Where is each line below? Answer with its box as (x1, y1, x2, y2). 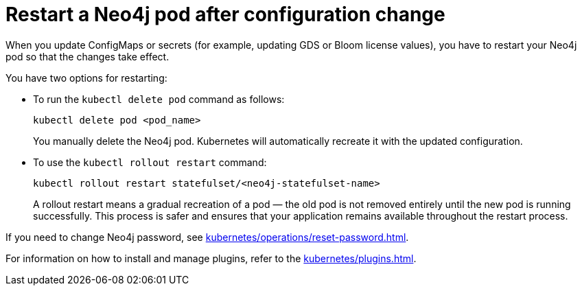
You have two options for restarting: (5, 71, 167, 84)
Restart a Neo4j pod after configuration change (5, 3, 445, 26)
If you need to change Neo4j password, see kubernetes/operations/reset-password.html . (5, 231, 409, 243)
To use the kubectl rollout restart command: (33, 156, 267, 168)
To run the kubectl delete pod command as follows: (33, 93, 285, 105)
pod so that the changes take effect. (5, 50, 170, 62)
